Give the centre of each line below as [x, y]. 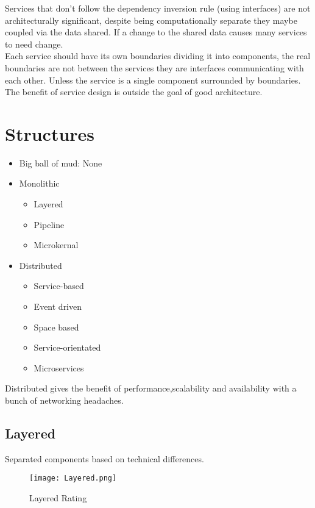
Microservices [59, 367]
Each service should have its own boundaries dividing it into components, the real [158, 56]
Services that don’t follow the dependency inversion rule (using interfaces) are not [158, 8]
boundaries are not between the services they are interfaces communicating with [154, 67]
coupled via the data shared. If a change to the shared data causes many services [156, 32]
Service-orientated [67, 347]
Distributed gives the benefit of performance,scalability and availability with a [151, 388]
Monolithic [39, 183]
